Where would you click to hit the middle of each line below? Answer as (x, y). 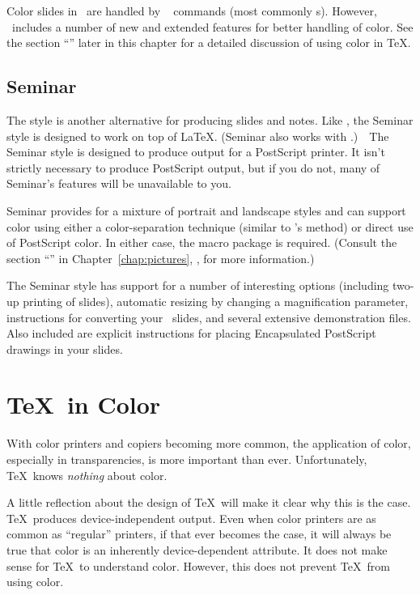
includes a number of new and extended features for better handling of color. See (212, 26)
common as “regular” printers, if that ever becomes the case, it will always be (199, 534)
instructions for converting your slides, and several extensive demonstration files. (209, 317)
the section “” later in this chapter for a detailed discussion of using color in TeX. (209, 42)
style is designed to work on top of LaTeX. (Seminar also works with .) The (198, 136)
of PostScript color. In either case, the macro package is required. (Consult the (202, 242)
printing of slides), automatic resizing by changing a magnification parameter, (216, 301)
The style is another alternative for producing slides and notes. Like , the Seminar (210, 119)
